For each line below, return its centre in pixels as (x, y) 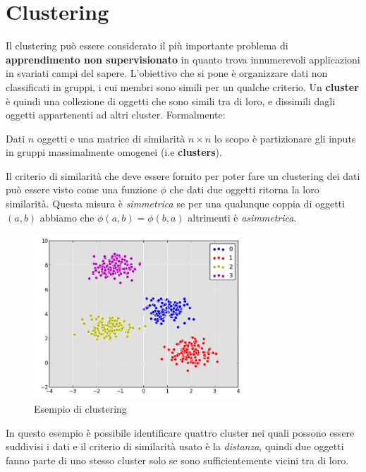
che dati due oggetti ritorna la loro (244, 189)
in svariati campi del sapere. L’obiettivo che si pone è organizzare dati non (167, 73)
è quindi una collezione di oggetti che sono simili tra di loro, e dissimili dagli (171, 101)
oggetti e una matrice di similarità (111, 138)
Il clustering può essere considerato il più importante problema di (147, 46)
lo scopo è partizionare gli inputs (285, 138)
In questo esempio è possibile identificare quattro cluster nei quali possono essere (180, 432)
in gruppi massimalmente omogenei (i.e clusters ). (114, 152)
